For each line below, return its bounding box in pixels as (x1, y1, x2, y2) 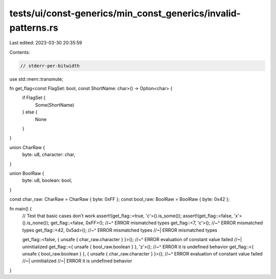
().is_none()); (22, 220, 50, 226)
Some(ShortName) (35, 102, 75, 108)
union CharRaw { (9, 144, 45, 150)
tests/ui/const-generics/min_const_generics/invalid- (9, 8, 241, 19)
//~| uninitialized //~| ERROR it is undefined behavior (22, 258, 132, 264)
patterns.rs (9, 22, 58, 33)
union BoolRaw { (9, 170, 44, 176)
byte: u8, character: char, (22, 151, 76, 158)
